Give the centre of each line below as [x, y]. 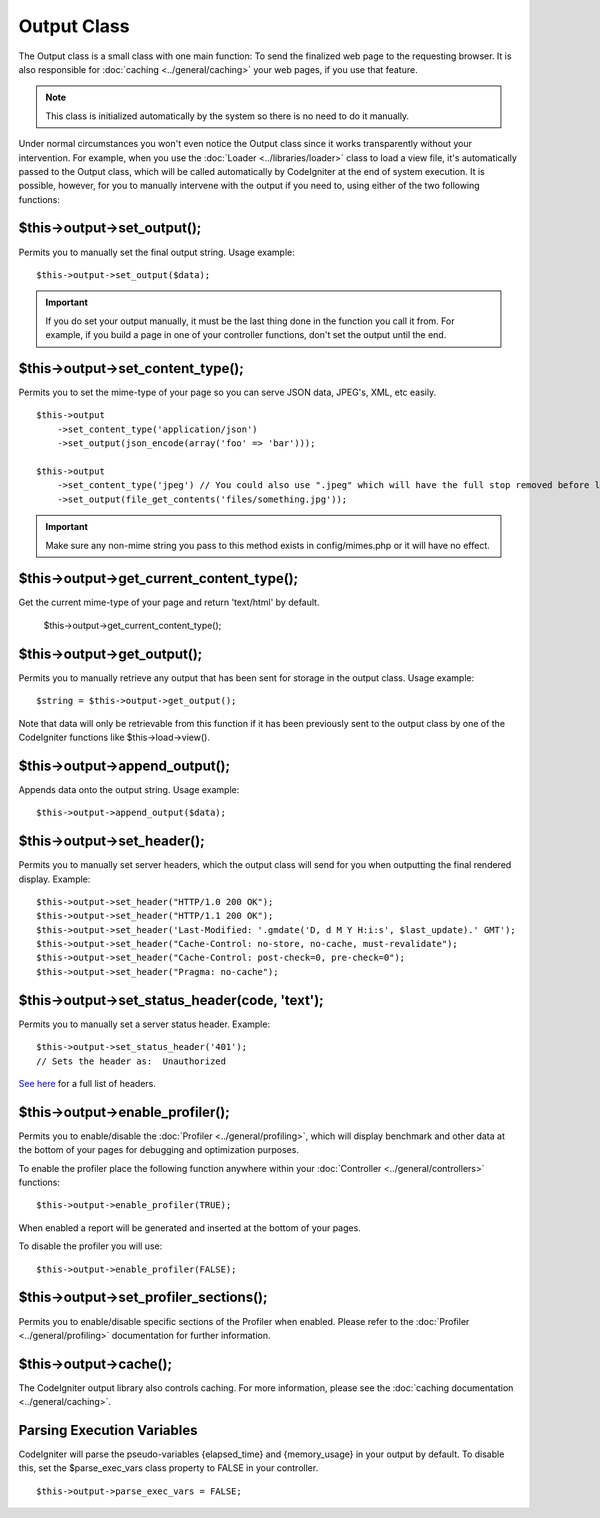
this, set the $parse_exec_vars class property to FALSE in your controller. [168, 1468]
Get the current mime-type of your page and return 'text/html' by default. [169, 602]
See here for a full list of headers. [87, 1083]
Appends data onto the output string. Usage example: [129, 789]
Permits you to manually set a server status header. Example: [144, 1024]
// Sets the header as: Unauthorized [131, 1061]
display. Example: [54, 879]
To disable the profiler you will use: [90, 1246]
